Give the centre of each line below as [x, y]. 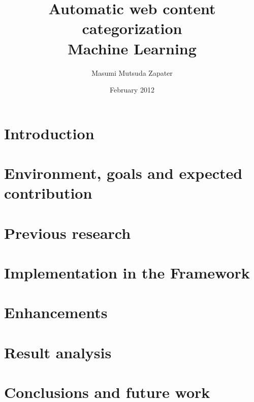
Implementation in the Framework [127, 272]
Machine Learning [132, 48]
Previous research [68, 233]
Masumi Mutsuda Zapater [132, 72]
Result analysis [58, 352]
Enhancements [56, 312]
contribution [48, 193]
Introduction [49, 133]
